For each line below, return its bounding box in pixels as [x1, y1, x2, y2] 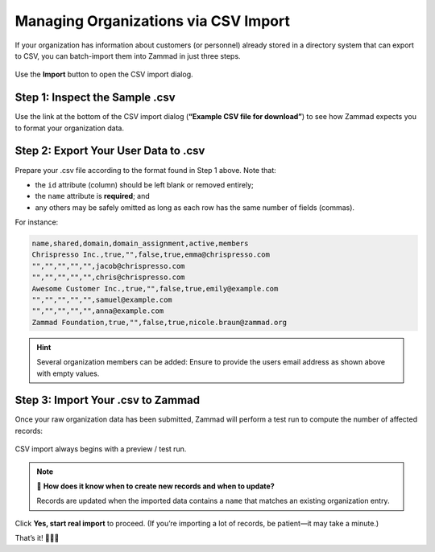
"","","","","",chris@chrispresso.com [31, 273, 185, 282]
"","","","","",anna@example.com [31, 307, 164, 315]
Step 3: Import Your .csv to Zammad [14, 393, 201, 407]
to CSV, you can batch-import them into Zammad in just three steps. [14, 51, 241, 60]
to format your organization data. [14, 123, 125, 133]
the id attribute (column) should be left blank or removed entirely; [35, 179, 254, 189]
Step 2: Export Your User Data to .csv [14, 144, 205, 158]
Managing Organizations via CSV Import [14, 12, 290, 30]
